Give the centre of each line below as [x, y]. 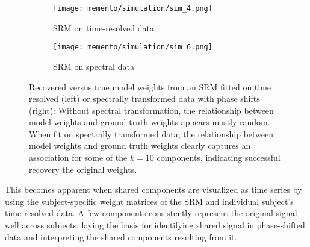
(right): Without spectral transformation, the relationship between [151, 110]
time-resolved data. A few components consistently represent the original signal [151, 213]
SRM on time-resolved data [104, 27]
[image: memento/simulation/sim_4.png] [133, 8]
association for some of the [78, 158]
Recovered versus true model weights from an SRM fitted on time [150, 86]
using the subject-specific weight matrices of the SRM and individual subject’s [149, 201]
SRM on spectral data [94, 66]
